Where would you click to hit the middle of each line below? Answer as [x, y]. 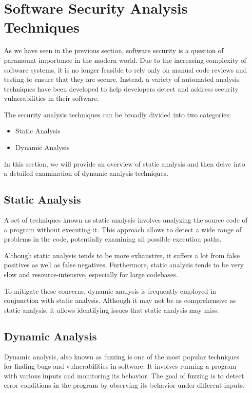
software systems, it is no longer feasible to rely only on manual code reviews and [126, 69]
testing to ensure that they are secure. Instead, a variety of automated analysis [122, 79]
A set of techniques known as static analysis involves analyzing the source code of [126, 220]
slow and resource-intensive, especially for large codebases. [91, 274]
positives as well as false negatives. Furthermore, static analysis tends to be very [124, 265]
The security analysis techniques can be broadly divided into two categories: [117, 114]
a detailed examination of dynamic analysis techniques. [86, 173]
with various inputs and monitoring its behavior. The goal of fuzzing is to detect [124, 375]
